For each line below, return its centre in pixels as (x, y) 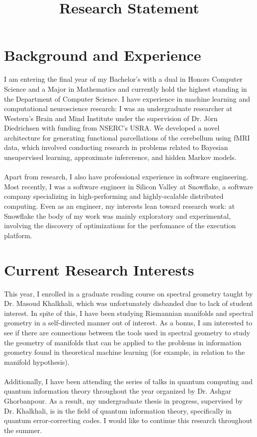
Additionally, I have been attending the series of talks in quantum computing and (128, 381)
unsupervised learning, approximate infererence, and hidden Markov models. (120, 157)
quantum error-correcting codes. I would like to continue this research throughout (128, 420)
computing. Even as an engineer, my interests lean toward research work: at (120, 206)
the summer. (23, 430)
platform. (18, 235)
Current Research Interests (99, 269)
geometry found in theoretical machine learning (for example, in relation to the (125, 352)
